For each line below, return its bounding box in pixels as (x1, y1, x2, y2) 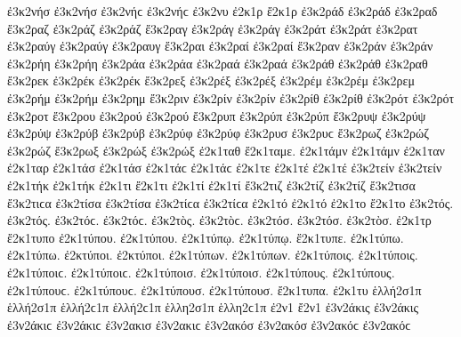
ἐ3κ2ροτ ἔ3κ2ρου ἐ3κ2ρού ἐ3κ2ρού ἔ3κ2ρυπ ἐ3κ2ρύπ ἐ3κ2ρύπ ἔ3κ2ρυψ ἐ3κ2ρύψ (7, 106, 426, 124)
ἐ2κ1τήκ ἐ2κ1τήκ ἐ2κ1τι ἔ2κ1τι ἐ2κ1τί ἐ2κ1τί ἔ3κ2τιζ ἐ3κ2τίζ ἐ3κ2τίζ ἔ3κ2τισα (7, 175, 416, 194)
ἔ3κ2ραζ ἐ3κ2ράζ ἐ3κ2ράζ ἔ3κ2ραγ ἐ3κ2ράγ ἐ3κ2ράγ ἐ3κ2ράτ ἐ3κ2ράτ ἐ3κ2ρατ (7, 19, 418, 37)
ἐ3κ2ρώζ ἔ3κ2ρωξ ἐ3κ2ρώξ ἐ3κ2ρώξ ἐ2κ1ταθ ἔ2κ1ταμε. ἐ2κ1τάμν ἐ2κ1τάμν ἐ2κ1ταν (7, 140, 445, 159)
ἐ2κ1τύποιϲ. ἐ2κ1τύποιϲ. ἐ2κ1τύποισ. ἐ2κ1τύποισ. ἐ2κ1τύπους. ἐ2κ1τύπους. (7, 262, 395, 281)
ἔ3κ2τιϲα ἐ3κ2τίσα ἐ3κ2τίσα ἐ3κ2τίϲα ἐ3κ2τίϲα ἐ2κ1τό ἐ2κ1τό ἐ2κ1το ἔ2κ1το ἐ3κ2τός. (7, 193, 454, 212)
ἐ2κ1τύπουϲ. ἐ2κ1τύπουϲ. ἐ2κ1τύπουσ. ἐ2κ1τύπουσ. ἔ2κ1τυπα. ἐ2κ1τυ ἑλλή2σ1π (7, 280, 422, 299)
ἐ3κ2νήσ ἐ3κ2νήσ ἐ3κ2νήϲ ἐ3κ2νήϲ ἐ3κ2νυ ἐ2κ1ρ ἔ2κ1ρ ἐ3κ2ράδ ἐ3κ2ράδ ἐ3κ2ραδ (7, 2, 438, 20)
